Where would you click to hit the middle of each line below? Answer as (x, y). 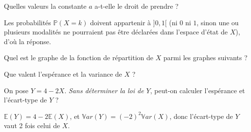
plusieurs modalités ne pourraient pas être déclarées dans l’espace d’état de (116, 32)
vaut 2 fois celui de (32, 125)
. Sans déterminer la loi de (104, 90)
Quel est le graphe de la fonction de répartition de (79, 58)
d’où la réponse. (27, 41)
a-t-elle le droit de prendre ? (136, 6)
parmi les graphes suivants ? (205, 58)
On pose (16, 90)
